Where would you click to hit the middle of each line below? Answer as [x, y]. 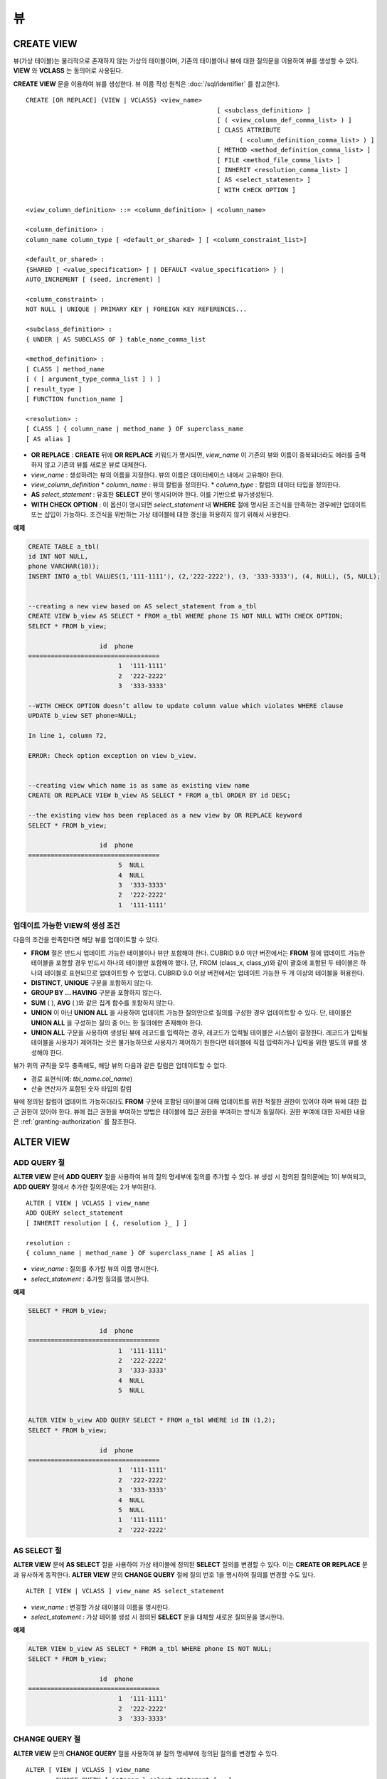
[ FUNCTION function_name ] [75, 399]
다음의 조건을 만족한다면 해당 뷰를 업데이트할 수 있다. [86, 940]
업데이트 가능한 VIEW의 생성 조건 [67, 926]
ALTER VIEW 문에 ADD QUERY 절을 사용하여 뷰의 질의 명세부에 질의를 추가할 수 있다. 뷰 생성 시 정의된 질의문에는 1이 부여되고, [190, 1177]
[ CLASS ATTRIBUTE [249, 130]
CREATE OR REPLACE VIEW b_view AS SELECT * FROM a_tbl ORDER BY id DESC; [159, 796]
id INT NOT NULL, [58, 556]
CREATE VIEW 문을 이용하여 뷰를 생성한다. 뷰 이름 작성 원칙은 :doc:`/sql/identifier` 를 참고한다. [147, 84]
